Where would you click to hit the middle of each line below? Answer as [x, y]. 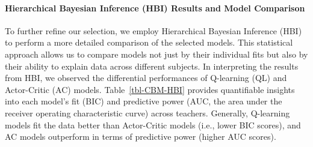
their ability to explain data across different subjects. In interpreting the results [152, 66]
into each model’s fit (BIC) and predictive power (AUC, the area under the [144, 101]
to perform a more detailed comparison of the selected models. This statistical [149, 42]
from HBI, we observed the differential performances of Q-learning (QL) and [146, 78]
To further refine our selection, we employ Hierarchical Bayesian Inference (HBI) [153, 30]
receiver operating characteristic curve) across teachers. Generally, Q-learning [147, 112]
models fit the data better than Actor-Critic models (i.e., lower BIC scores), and [153, 124]
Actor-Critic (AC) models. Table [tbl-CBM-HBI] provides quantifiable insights [150, 89]
